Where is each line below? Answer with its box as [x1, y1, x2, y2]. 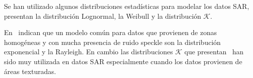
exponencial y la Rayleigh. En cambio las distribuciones [4, 46, 173, 57]
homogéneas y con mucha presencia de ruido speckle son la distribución [4, 37, 221, 47]
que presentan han [184, 46, 244, 57]
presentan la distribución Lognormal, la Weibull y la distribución [4, 10, 201, 21]
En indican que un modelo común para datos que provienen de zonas [4, 27, 217, 38]
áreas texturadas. [4, 66, 56, 76]
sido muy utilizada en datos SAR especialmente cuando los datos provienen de [4, 56, 243, 66]
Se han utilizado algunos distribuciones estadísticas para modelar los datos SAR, [4, 1, 250, 11]
